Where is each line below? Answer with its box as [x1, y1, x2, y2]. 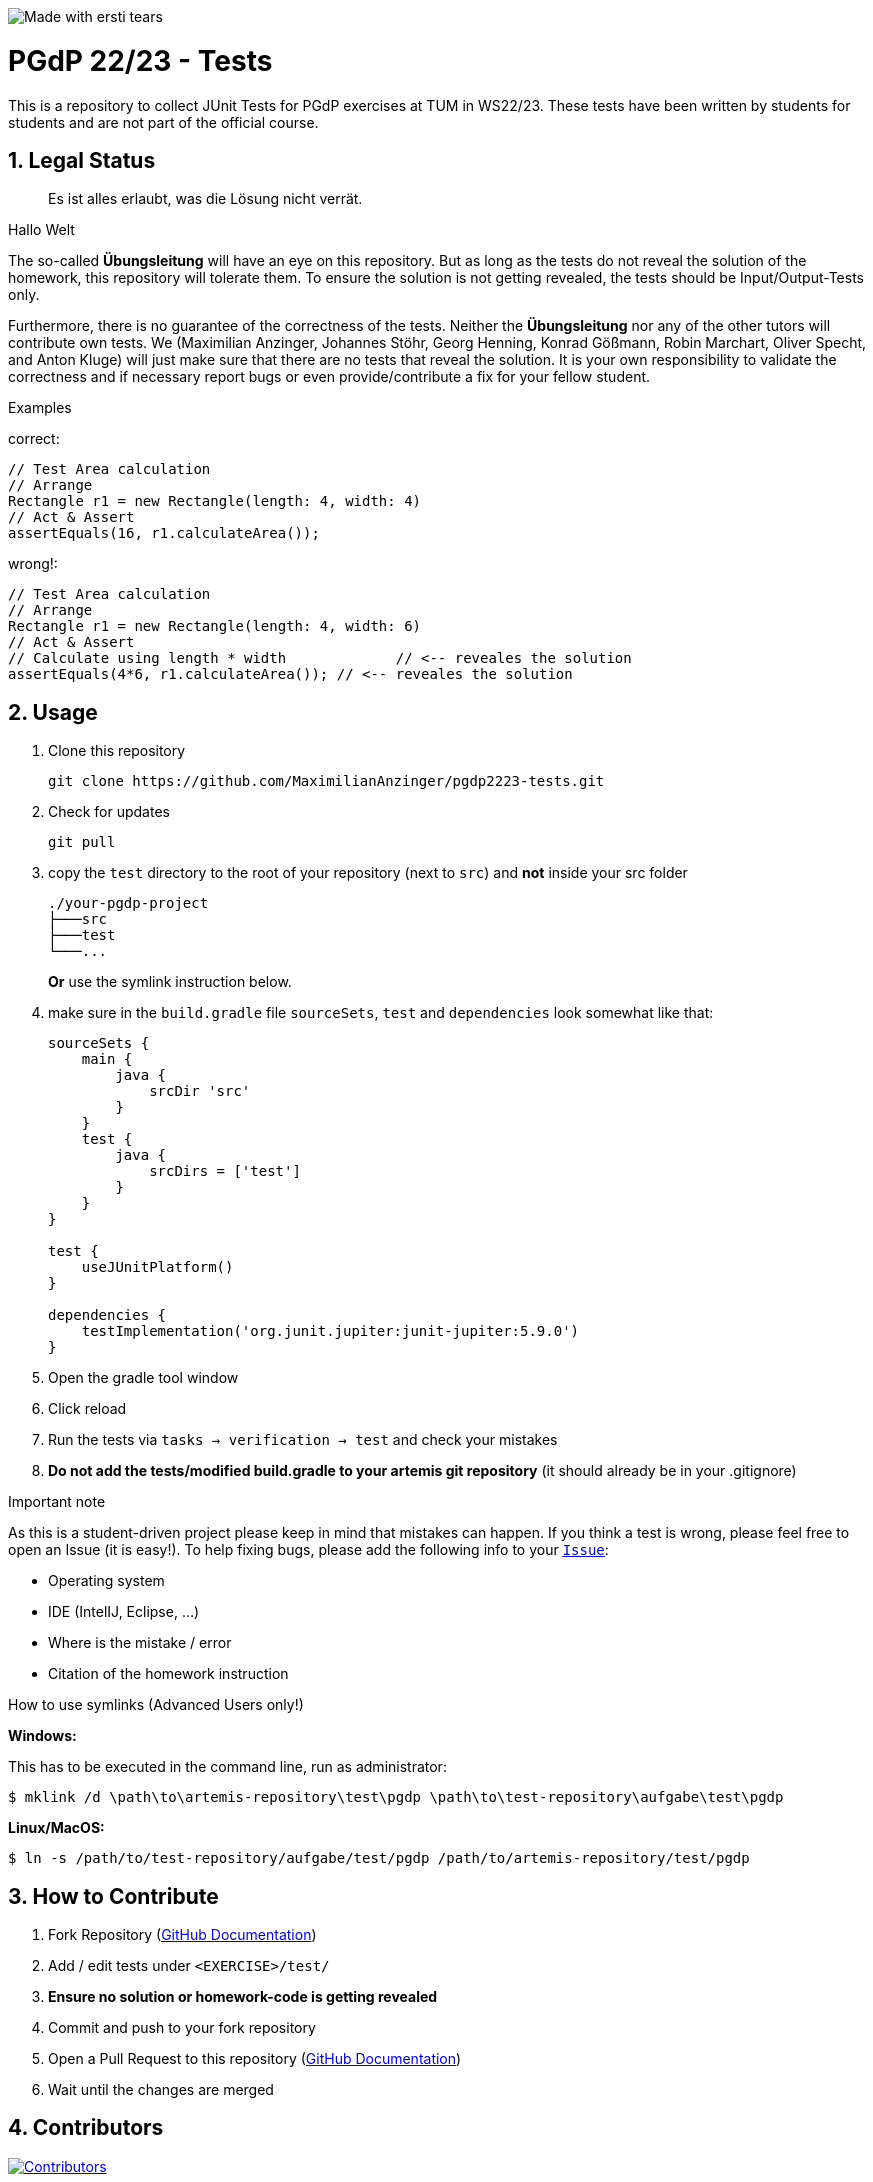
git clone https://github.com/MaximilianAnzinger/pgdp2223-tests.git [48, 773, 605, 790]
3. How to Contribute [8, 1883, 219, 1909]
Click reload [48, 1400, 127, 1418]
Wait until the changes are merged [48, 2081, 274, 2099]
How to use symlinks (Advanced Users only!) [8, 1696, 304, 1714]
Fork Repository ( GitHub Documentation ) [48, 1926, 317, 1944]
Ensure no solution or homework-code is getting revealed [48, 1988, 438, 2006]
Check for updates [48, 803, 170, 821]
